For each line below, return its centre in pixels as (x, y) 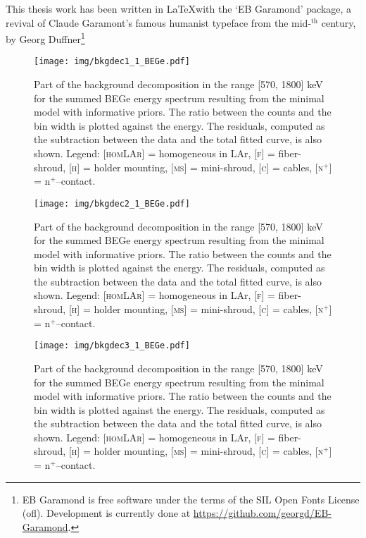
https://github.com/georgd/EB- (262, 513)
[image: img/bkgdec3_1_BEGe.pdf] (112, 346)
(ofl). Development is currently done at (106, 513)
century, (339, 22)
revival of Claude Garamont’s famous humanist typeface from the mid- (159, 22)
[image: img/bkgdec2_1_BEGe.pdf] (112, 203)
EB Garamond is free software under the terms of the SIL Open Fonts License (191, 499)
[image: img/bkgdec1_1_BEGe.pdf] (112, 62)
